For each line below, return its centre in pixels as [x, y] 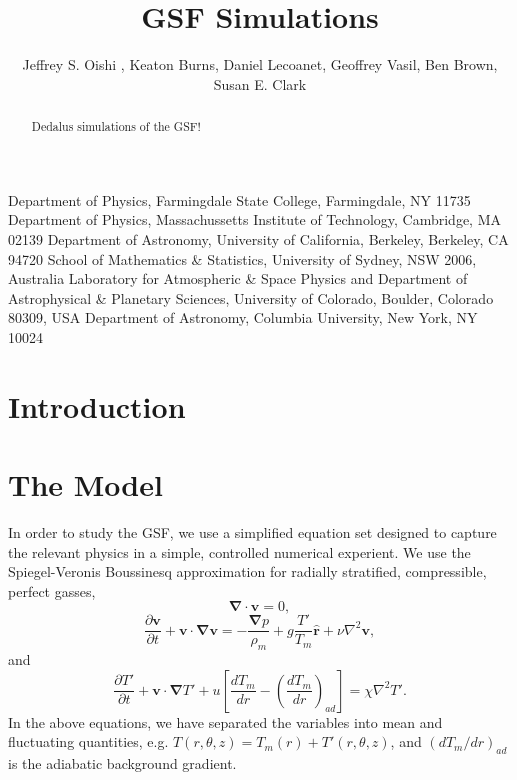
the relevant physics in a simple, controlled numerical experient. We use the [239, 551]
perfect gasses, [52, 590]
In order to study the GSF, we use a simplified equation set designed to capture [252, 532]
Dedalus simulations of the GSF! [116, 126]
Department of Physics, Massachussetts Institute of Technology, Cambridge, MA [255, 219]
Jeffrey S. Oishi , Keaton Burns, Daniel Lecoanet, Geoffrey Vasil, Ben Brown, [260, 64]
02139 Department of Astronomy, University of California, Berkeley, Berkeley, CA [258, 238]
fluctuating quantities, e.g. [88, 741]
